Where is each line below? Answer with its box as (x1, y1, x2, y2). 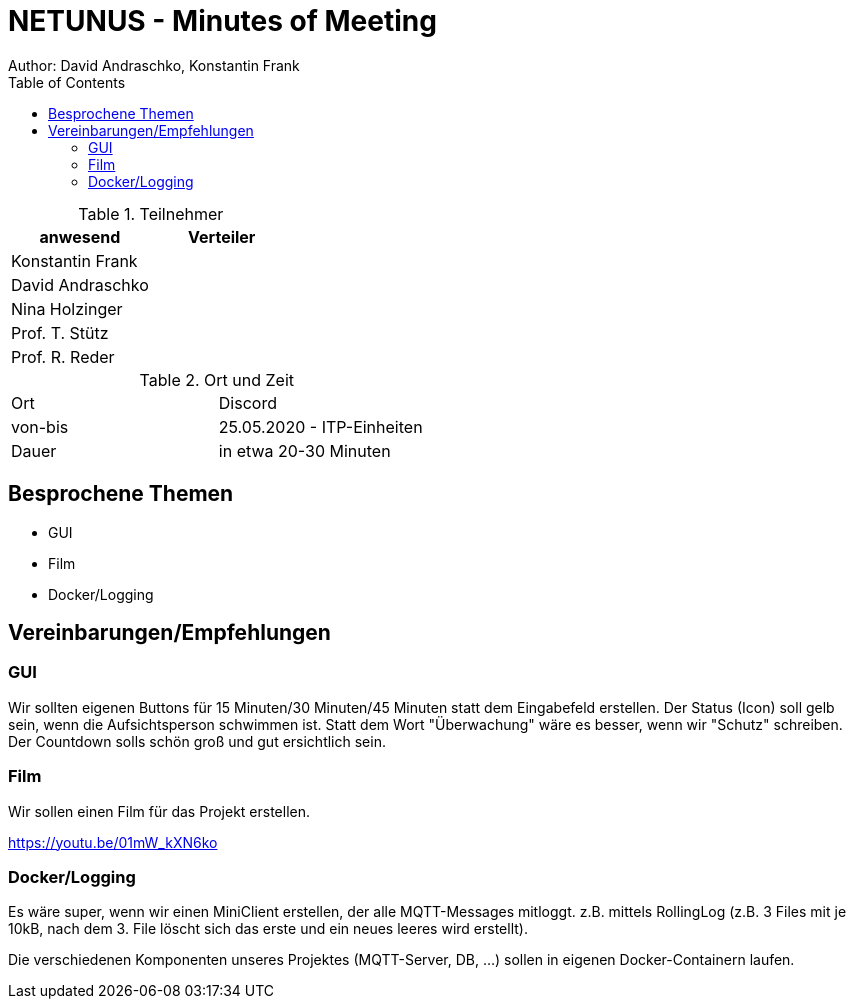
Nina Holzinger (11, 298, 123, 319)
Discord (218, 392, 277, 413)
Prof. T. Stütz (11, 322, 109, 343)
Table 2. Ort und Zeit (139, 369, 295, 390)
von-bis (11, 416, 69, 437)
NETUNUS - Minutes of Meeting (8, 4, 437, 38)
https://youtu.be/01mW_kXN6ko (8, 833, 218, 851)
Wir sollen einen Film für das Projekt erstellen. (8, 802, 311, 820)
